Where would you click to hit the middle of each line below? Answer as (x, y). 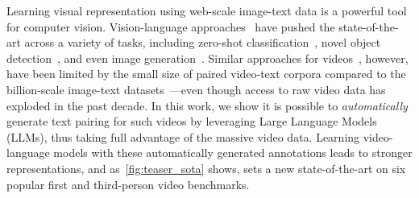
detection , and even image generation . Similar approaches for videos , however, (207, 58)
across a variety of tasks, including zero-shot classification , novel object (203, 42)
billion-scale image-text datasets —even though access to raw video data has (196, 89)
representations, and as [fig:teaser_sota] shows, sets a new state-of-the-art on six (206, 168)
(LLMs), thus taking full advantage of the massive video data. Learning (183, 136)
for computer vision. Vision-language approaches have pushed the (171, 26)
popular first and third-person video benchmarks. (128, 184)
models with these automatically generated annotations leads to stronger (233, 153)
